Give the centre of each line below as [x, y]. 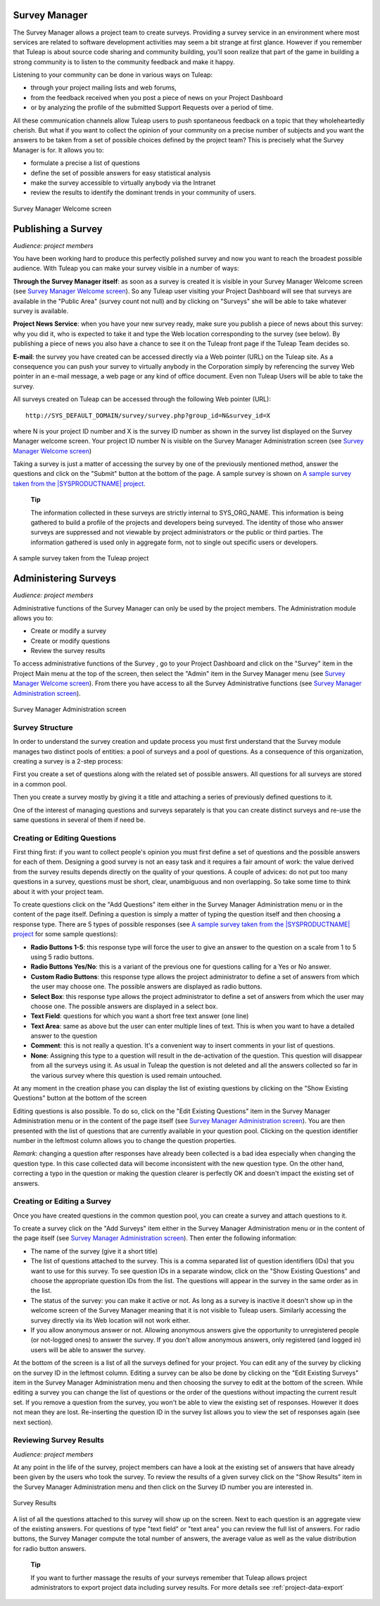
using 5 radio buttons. [62, 957]
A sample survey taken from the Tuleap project [81, 558]
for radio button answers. [50, 1548]
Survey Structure [43, 728]
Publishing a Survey [58, 229]
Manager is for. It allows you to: [58, 150]
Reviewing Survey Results [59, 1440]
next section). [33, 1422]
